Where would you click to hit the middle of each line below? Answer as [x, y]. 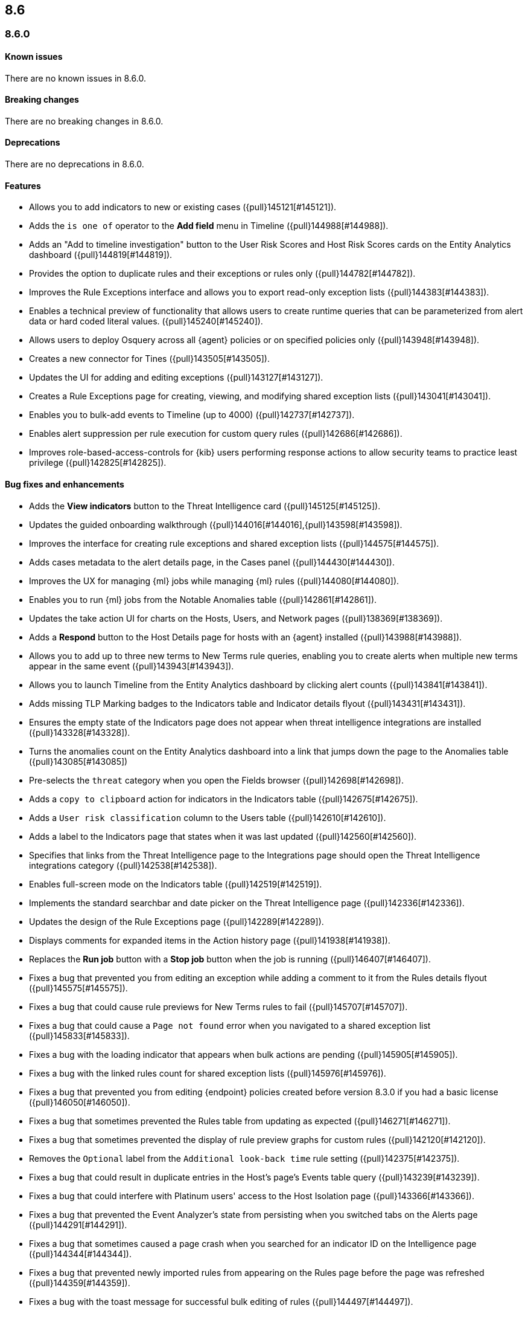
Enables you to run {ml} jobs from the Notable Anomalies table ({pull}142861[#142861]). [203, 599]
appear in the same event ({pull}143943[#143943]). [132, 666]
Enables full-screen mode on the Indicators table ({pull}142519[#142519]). [176, 884]
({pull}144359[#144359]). [80, 1283]
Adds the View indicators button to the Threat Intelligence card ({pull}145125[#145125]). [205, 506]
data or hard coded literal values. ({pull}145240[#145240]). [146, 321]
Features [23, 185]
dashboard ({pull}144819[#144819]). [101, 255]
